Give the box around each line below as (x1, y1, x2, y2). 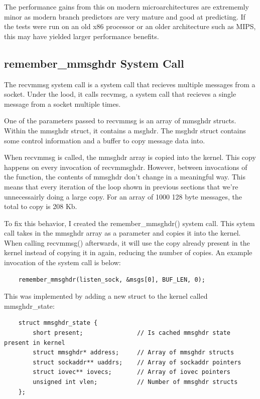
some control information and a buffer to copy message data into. (4, 135, 205, 145)
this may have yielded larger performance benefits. (4, 31, 159, 41)
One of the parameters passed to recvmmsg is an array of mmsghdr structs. (4, 115, 236, 126)
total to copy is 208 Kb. (4, 201, 77, 212)
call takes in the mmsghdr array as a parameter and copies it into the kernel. (4, 228, 241, 238)
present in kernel (4, 339, 65, 346)
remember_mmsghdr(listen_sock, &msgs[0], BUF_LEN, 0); (18, 276, 205, 283)
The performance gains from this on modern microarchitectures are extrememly (4, 2, 249, 12)
